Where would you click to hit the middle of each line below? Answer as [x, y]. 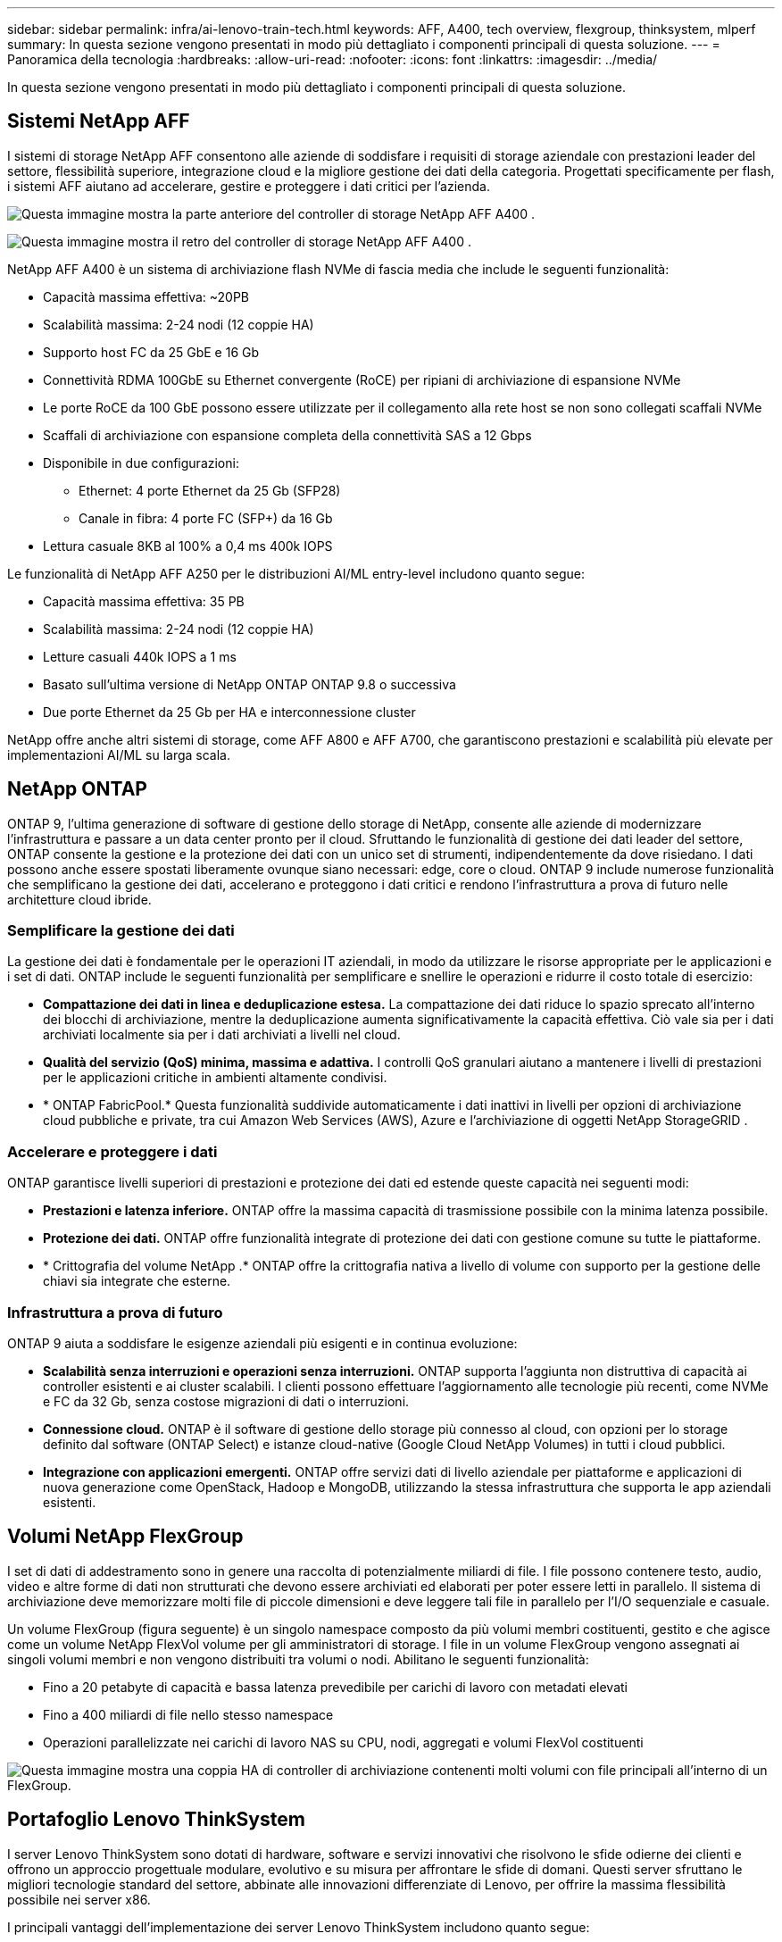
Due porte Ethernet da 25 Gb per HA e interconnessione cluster [229, 712]
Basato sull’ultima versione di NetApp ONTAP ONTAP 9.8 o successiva [250, 684]
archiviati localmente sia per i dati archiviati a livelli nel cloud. [222, 1035]
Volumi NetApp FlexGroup [125, 1537]
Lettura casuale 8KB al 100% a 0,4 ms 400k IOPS [188, 546]
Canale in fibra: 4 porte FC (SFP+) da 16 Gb [206, 518]
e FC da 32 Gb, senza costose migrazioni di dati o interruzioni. [226, 1401]
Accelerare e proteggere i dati [112, 1151]
